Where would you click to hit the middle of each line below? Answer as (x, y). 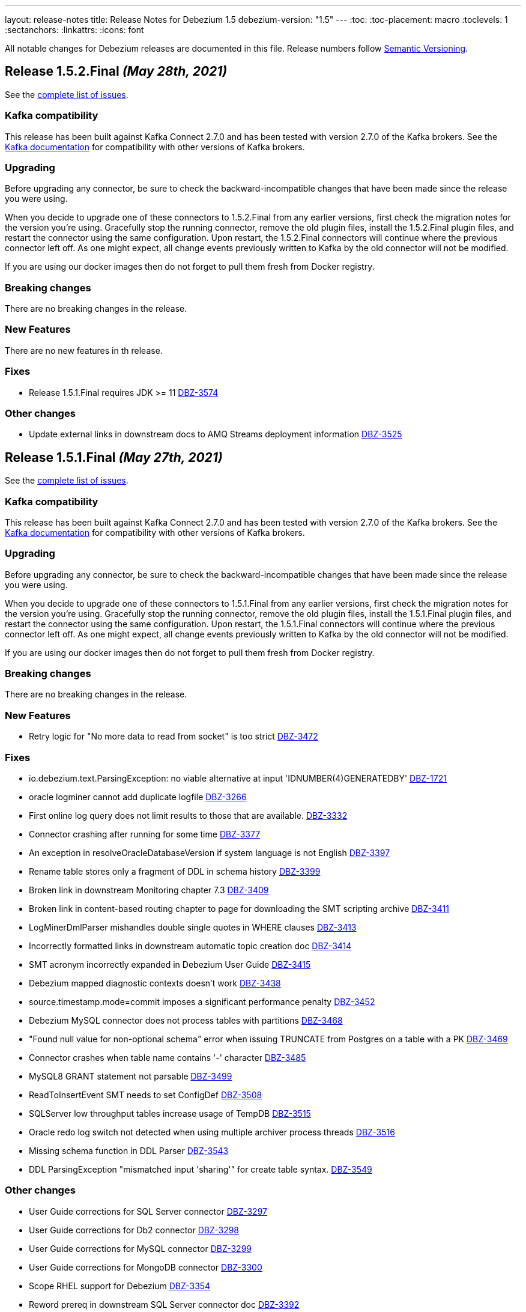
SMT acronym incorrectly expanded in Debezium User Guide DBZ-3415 (170, 964)
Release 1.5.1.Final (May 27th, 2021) (114, 457)
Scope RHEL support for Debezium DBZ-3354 (120, 1286)
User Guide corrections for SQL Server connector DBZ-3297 (148, 1211)
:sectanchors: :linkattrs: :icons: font (74, 30)
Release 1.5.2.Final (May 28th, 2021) (116, 71)
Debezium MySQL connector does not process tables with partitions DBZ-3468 (186, 1020)
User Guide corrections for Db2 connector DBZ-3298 (134, 1230)
